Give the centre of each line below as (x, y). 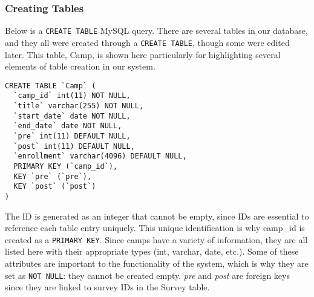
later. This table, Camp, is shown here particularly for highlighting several (143, 54)
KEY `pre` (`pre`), (53, 176)
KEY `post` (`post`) (55, 187)
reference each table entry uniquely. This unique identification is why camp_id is (155, 228)
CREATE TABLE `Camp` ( (51, 86)
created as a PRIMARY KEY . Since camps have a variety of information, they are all (156, 239)
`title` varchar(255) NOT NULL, (79, 106)
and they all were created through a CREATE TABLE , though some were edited (147, 42)
